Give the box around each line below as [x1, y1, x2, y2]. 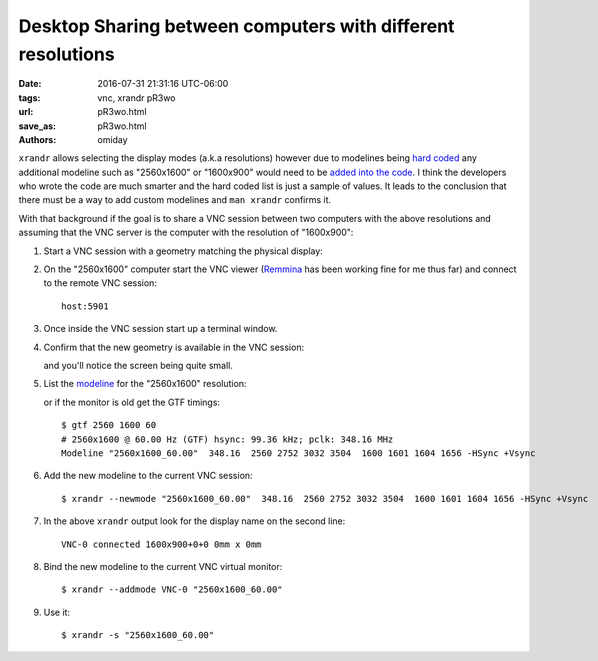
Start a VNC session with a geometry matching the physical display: [43, 245, 324, 257]
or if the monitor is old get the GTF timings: [43, 396, 220, 408]
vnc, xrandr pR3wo [97, 91, 176, 104]
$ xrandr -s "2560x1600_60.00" [61, 630, 215, 641]
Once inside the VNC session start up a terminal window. [43, 323, 278, 335]
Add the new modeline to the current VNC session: [43, 470, 254, 482]
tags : [18, 91, 41, 104]
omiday [97, 133, 129, 145]
